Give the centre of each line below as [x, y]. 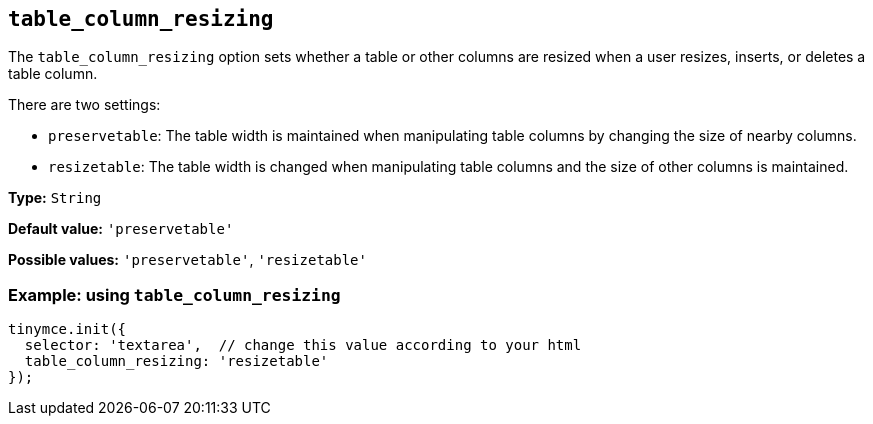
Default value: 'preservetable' [121, 229]
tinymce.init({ [67, 329]
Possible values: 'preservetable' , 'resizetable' [187, 260]
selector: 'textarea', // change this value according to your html [303, 345]
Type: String [55, 198]
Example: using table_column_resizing [174, 294]
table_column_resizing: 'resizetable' [176, 361]
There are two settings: [84, 105]
